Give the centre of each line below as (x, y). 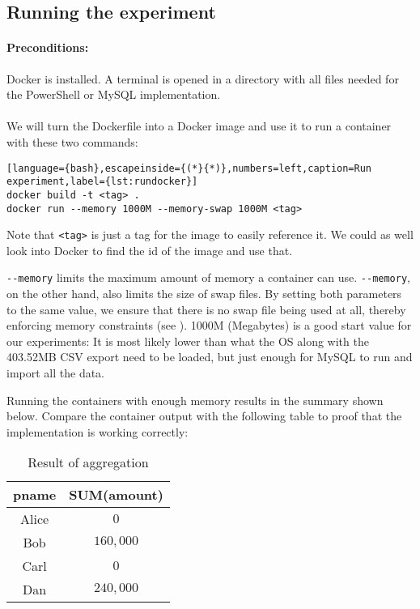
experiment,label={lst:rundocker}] (102, 182)
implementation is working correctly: (98, 431)
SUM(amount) (116, 495)
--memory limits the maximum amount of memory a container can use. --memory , (208, 277)
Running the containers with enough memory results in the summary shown (195, 400)
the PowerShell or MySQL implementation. (114, 94)
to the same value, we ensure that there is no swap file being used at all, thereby (206, 309)
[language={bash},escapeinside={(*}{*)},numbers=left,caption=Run (189, 168)
